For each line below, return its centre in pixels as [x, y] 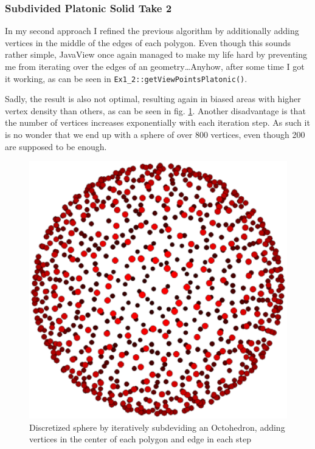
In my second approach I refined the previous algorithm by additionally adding [152, 31]
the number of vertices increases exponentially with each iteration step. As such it [157, 122]
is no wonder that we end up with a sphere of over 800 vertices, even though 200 [155, 135]
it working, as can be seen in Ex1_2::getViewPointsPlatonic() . [126, 78]
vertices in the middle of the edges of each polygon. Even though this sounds [148, 42]
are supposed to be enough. [56, 146]
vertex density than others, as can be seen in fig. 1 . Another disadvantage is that [155, 110]
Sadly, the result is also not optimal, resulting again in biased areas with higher [153, 99]
